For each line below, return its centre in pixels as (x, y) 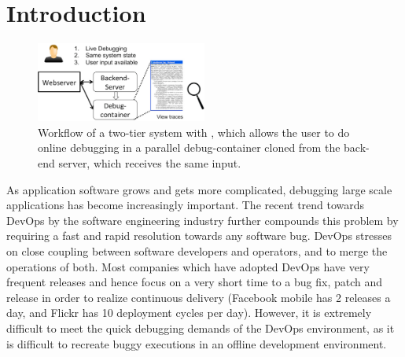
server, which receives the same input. (150, 163)
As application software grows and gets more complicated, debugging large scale (199, 189)
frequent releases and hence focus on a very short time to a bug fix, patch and (195, 282)
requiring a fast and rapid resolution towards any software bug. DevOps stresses (199, 236)
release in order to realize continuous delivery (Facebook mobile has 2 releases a (199, 297)
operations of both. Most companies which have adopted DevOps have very (188, 266)
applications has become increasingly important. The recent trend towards (186, 205)
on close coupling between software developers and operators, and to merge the (197, 251)
